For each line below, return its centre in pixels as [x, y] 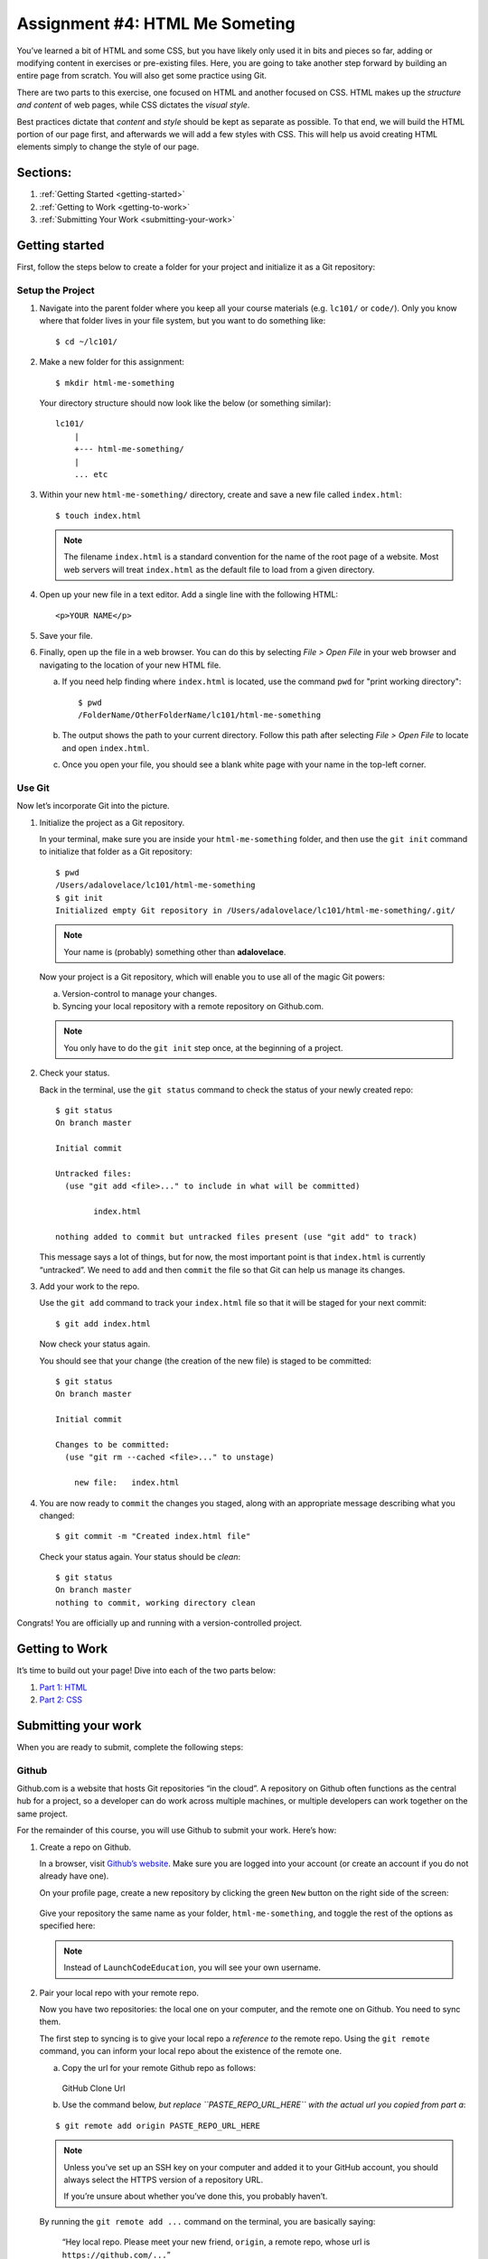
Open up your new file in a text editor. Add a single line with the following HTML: [189, 595]
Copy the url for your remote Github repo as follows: [159, 2067]
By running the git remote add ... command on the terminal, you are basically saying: [207, 2221]
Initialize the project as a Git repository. [112, 822]
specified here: [67, 1926]
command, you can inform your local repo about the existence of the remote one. [191, 2051]
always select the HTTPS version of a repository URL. [164, 2179]
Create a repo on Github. [85, 1847]
